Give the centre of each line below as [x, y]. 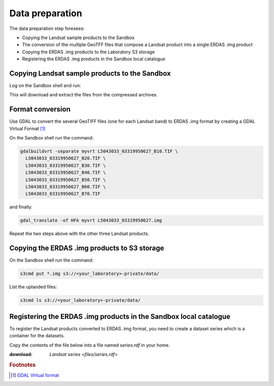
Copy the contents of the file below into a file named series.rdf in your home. [90, 345]
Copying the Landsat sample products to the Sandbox [78, 38]
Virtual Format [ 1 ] [27, 128]
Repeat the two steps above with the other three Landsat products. [79, 234]
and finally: [21, 207]
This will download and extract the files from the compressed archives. [83, 95]
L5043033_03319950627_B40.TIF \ [66, 173]
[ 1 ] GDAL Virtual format [35, 375]
